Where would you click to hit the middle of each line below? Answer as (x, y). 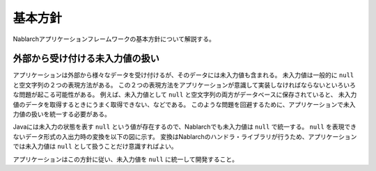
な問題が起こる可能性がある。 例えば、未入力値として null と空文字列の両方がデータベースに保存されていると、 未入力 (185, 95)
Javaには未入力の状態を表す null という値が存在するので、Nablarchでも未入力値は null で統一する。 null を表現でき (185, 127)
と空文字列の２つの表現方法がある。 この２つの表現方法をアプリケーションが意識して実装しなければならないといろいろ (185, 85)
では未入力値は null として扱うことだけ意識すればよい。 (95, 147)
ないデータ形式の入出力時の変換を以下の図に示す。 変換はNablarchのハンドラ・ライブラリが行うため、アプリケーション (185, 136)
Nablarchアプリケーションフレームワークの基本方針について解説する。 (114, 39)
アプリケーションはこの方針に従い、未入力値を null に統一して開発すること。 (125, 159)
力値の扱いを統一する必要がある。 (62, 114)
